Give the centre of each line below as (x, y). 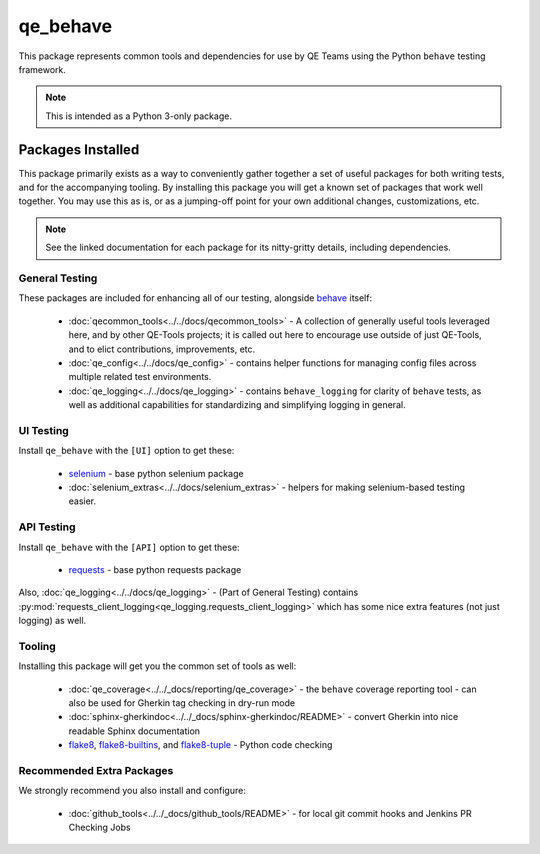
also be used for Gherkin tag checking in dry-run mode (181, 703)
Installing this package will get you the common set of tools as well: (157, 666)
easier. (82, 501)
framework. (42, 69)
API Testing (47, 527)
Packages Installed (79, 149)
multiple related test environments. (140, 377)
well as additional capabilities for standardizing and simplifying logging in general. (237, 405)
